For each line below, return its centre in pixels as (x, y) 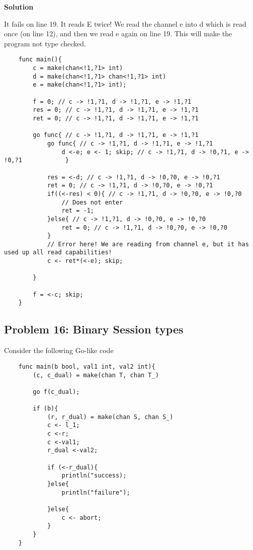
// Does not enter (92, 202)
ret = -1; (78, 211)
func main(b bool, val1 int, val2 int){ (87, 366)
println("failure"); (96, 492)
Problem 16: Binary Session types (94, 329)
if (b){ (46, 409)
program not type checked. (45, 43)
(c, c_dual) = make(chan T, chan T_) (96, 375)
